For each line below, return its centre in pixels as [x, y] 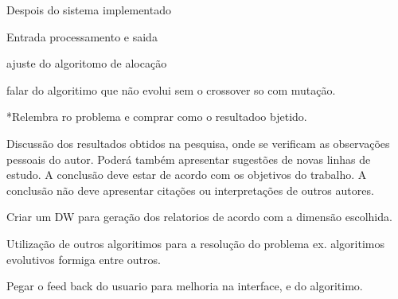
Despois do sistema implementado [89, 10]
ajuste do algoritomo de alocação [87, 63]
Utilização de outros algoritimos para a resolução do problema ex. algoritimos [195, 243]
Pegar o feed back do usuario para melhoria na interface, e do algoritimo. [185, 286]
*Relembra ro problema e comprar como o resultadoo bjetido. [157, 116]
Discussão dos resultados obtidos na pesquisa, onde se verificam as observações [198, 143]
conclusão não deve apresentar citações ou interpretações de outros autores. [190, 190]
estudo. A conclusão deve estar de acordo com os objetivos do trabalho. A [187, 175]
